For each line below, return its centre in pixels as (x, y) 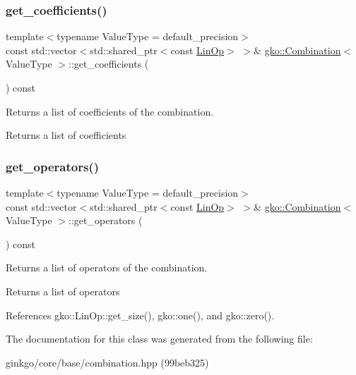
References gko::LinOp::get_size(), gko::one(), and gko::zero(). (140, 315)
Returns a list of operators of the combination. (107, 268)
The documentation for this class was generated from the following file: (159, 339)
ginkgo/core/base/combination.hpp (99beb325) (107, 362)
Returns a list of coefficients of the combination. (110, 111)
